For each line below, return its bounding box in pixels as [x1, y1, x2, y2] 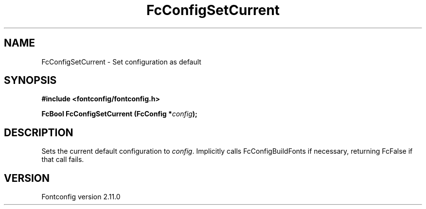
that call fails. [41, 155, 84, 164]
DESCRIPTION [4, 126, 73, 139]
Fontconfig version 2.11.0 [41, 193, 121, 201]
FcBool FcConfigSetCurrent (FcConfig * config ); [41, 110, 197, 118]
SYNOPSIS [4, 74, 57, 87]
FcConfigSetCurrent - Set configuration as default [41, 57, 201, 66]
